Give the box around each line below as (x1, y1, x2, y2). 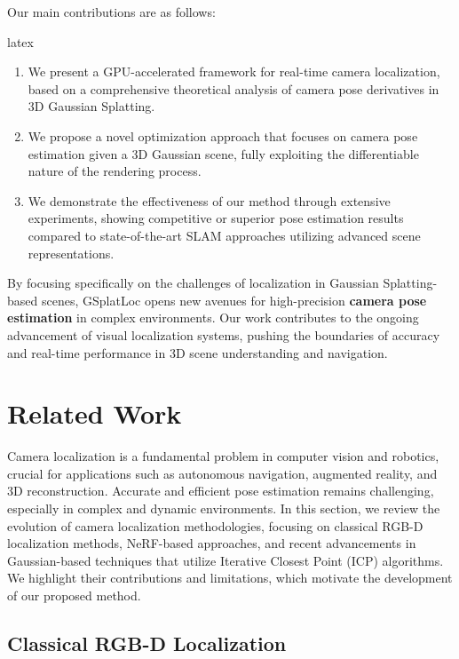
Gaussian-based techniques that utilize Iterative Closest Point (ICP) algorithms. (7, 551, 444, 569)
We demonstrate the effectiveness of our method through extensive (28, 191, 391, 210)
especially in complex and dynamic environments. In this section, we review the (7, 499, 440, 517)
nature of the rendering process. (28, 162, 202, 180)
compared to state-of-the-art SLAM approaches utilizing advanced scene (28, 226, 421, 244)
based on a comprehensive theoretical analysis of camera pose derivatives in (28, 79, 439, 98)
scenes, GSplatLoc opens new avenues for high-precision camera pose (41, 290, 427, 309)
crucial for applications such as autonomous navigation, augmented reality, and (7, 464, 438, 482)
